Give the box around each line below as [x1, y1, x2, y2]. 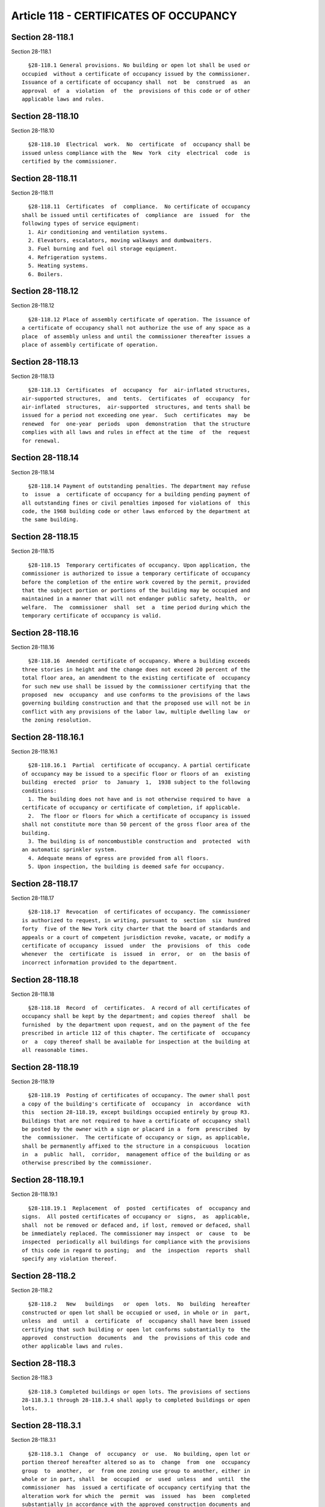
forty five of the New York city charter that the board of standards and [22, 925, 250, 933]
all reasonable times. [22, 1046, 89, 1054]
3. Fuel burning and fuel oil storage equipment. [28, 245, 178, 253]
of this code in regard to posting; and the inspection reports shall [22, 1247, 250, 1254]
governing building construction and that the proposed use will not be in [22, 700, 250, 706]
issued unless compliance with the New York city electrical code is [22, 149, 250, 156]
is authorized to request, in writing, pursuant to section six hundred [22, 917, 250, 923]
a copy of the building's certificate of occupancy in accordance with [22, 1100, 250, 1107]
